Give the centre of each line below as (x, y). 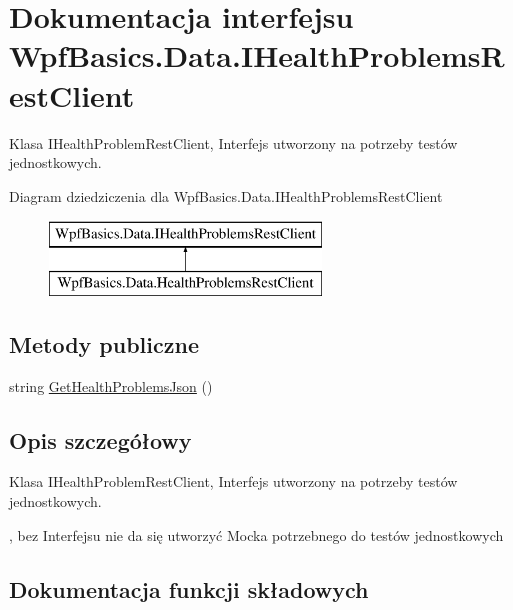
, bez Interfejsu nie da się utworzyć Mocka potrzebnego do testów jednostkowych (256, 534)
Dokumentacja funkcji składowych (189, 588)
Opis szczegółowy (100, 439)
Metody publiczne (104, 343)
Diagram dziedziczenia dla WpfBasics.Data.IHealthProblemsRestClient (226, 195)
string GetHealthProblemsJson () (111, 385)
